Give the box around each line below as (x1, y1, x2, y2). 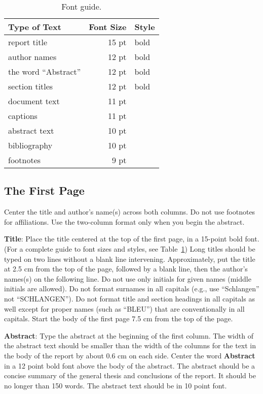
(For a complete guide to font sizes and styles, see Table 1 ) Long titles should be (4, 243, 255, 254)
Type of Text (8, 21, 61, 33)
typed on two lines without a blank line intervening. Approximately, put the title (4, 253, 255, 264)
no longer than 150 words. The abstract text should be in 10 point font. (4, 380, 227, 390)
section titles (8, 80, 53, 92)
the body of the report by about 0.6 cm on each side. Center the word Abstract (4, 350, 255, 360)
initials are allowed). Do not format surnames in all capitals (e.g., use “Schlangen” (4, 283, 259, 294)
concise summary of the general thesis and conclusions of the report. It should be (4, 370, 256, 381)
